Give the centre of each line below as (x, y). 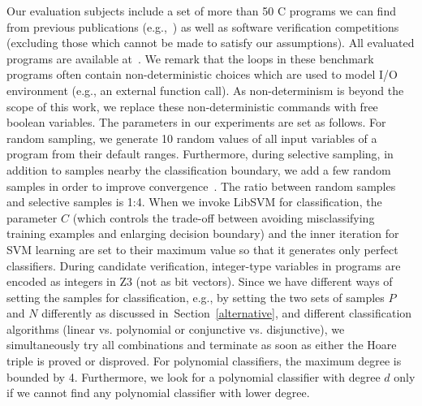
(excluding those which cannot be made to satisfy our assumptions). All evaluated (211, 43)
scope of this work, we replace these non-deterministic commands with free (192, 106)
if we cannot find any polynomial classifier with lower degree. (158, 393)
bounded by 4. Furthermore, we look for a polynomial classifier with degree (194, 376)
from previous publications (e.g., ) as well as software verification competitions (203, 26)
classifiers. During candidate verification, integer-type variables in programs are (204, 265)
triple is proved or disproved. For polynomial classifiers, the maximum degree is (204, 361)
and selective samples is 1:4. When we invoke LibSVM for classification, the (194, 202)
